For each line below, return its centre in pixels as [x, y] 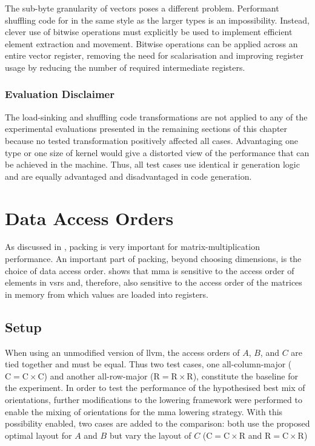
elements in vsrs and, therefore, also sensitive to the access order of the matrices [154, 282]
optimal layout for [38, 435]
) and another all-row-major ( [99, 375]
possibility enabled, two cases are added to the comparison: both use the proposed [157, 423]
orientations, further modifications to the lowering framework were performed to [154, 400]
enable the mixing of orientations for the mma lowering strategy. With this [144, 411]
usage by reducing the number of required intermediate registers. [125, 67]
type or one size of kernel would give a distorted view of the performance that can [157, 152]
